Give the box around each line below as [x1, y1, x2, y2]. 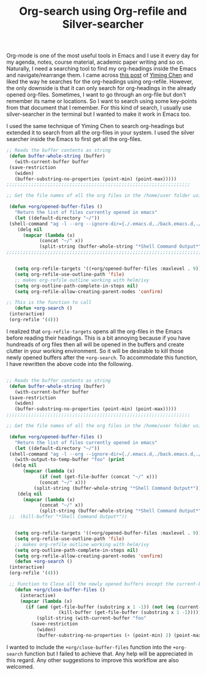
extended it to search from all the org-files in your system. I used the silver [6, 129, 195, 136]
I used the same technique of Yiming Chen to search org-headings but [6, 123, 185, 130]
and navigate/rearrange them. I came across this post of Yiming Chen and [6, 72, 193, 79]
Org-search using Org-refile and [19, 4, 187, 18]
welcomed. [6, 663, 35, 670]
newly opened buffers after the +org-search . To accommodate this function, [6, 354, 198, 361]
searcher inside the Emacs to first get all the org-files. [6, 135, 142, 143]
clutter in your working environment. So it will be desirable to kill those [6, 347, 184, 354]
